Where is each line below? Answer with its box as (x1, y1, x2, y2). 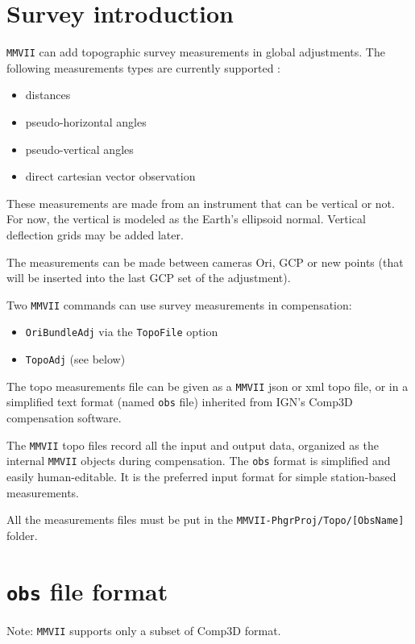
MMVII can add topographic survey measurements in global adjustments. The (6, 44, 385, 60)
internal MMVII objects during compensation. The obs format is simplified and (6, 452, 391, 469)
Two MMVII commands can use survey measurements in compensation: (6, 296, 352, 313)
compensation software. (6, 409, 122, 426)
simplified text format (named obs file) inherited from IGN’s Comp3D (6, 393, 353, 410)
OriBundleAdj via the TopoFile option (25, 323, 218, 340)
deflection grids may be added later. (6, 226, 184, 243)
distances (25, 86, 71, 103)
